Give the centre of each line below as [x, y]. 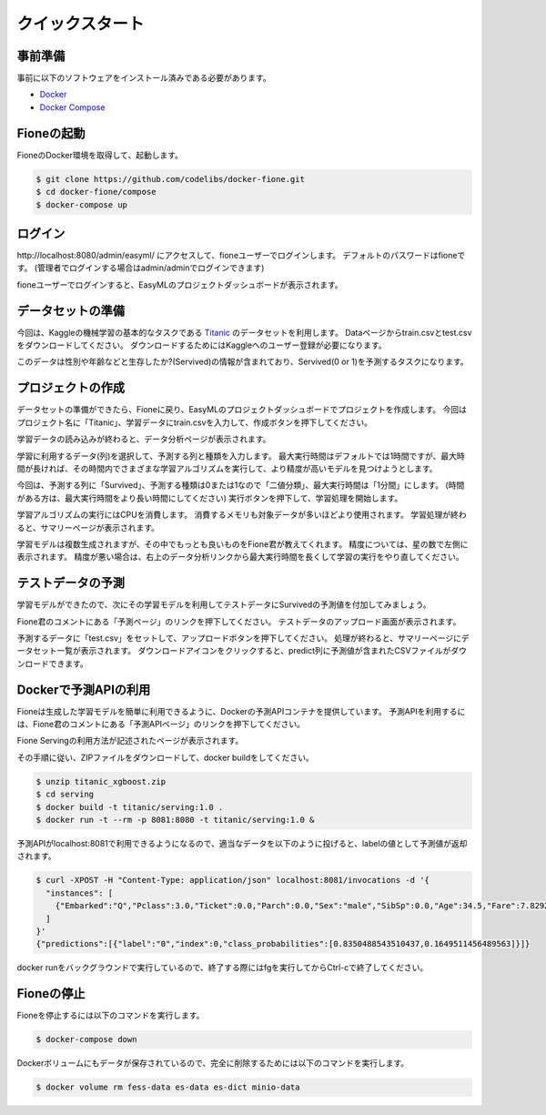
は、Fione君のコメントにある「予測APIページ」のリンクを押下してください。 [161, 725]
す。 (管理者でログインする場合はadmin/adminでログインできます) [141, 268]
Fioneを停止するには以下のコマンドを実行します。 [111, 1016]
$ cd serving [65, 795]
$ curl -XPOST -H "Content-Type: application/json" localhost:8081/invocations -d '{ [233, 880]
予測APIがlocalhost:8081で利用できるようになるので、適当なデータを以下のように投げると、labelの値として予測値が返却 [242, 843]
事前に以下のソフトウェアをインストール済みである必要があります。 [144, 78]
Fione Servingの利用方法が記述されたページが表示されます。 [130, 741]
